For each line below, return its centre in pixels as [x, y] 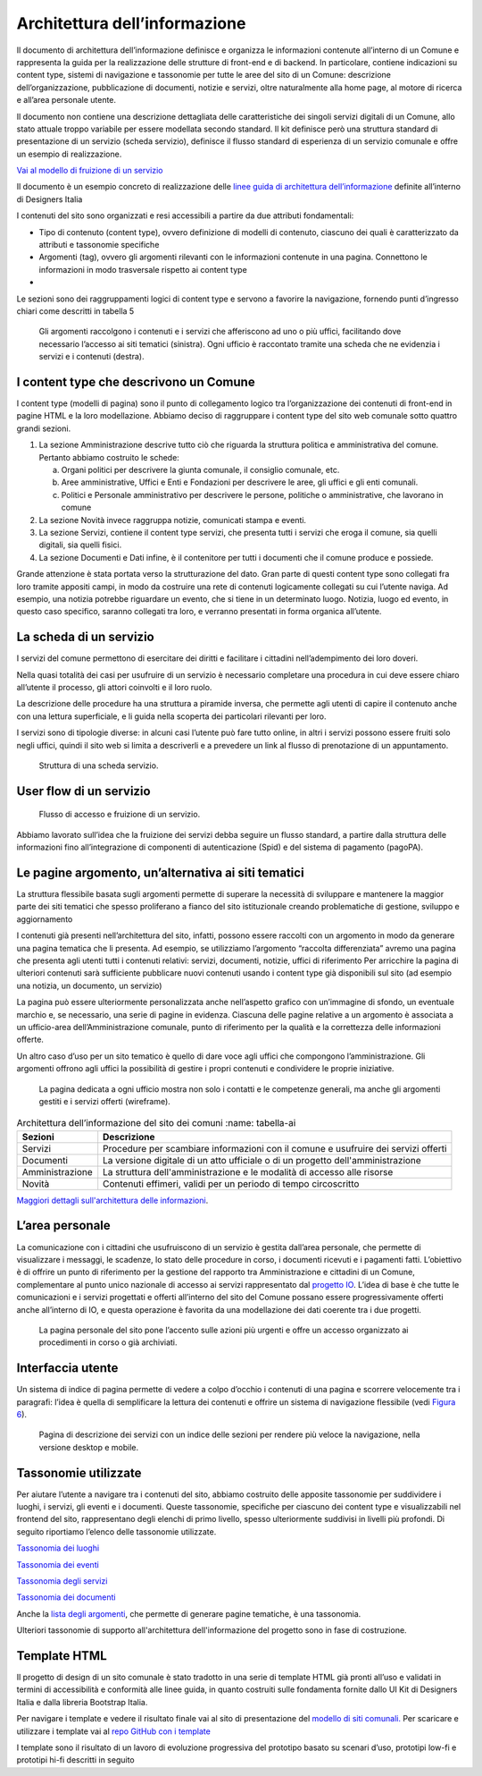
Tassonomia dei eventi [58, 1564]
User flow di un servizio [83, 791]
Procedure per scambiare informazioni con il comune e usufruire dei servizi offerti [275, 1148]
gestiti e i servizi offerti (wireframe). [105, 1101]
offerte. [30, 1040]
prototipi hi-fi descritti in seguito [75, 1760]
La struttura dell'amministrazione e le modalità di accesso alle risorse [248, 1171]
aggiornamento [45, 919]
